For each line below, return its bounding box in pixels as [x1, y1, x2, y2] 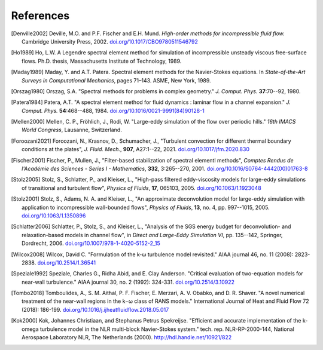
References [11, 9, 70, 22]
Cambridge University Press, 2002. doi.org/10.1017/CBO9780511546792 [22, 38, 199, 45]
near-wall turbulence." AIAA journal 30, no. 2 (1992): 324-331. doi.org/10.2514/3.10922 [22, 278, 235, 285]
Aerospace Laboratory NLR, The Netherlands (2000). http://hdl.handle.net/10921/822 [22, 334, 232, 341]
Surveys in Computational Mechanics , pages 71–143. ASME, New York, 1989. [22, 76, 212, 84]
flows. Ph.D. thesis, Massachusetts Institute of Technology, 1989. [22, 57, 182, 65]
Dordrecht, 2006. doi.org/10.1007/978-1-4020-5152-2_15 [22, 240, 161, 247]
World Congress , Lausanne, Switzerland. [22, 126, 122, 134]
